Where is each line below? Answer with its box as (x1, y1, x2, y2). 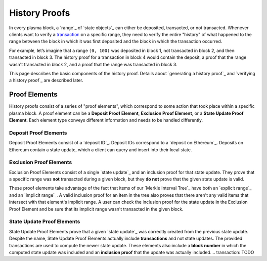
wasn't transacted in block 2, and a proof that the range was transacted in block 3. (9, 61, 178, 67)
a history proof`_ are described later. (9, 77, 84, 84)
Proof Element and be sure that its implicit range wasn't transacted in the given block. (9, 206, 184, 212)
